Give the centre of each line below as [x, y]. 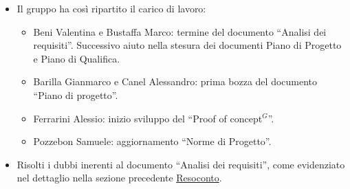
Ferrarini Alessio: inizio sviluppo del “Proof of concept [148, 118]
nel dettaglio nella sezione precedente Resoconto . [119, 178]
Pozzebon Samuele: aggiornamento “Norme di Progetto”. [152, 141]
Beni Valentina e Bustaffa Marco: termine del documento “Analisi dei [180, 31]
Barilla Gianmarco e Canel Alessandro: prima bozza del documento [175, 81]
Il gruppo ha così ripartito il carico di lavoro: [111, 8]
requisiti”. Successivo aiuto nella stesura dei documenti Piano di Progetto [187, 45]
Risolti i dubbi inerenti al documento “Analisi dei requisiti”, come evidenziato [181, 164]
